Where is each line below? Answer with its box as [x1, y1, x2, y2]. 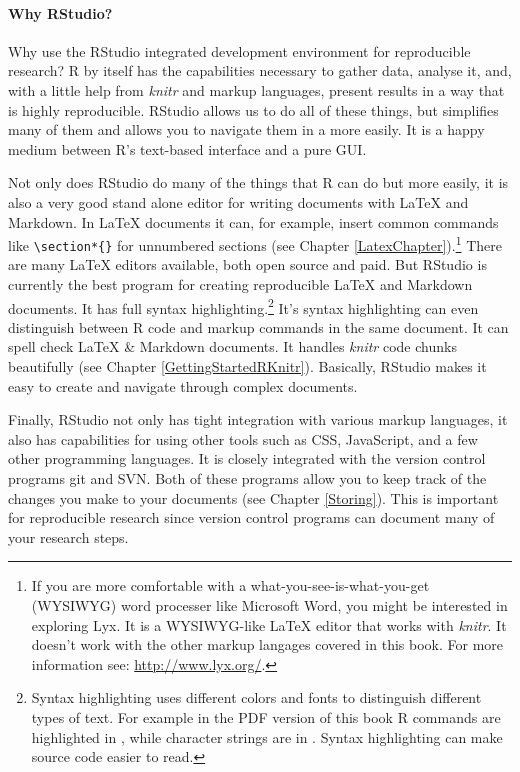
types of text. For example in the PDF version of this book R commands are [31, 706, 501, 727]
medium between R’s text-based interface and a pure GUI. [8, 138, 367, 159]
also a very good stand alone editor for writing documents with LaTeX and [8, 191, 469, 212]
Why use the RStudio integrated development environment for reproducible [8, 40, 471, 61]
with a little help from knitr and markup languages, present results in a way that [8, 79, 505, 100]
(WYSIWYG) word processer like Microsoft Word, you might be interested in [31, 595, 508, 616]
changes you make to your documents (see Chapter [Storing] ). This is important [8, 487, 499, 508]
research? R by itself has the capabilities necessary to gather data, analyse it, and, [8, 60, 512, 81]
